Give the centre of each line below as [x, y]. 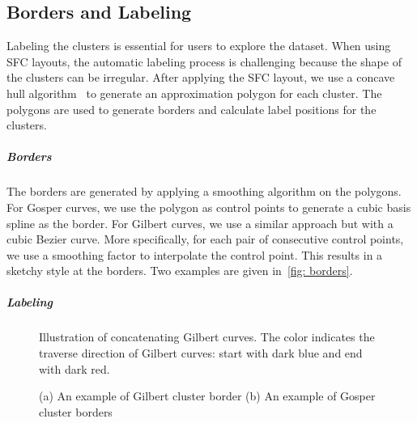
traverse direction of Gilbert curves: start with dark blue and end [201, 353]
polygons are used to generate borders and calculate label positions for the [191, 109]
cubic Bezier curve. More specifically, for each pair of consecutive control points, [205, 239]
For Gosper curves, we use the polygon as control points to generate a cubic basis [209, 207]
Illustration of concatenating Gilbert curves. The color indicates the [207, 337]
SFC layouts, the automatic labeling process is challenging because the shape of [204, 61]
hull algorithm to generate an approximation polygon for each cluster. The [194, 93]
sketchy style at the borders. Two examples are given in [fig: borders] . [180, 271]
